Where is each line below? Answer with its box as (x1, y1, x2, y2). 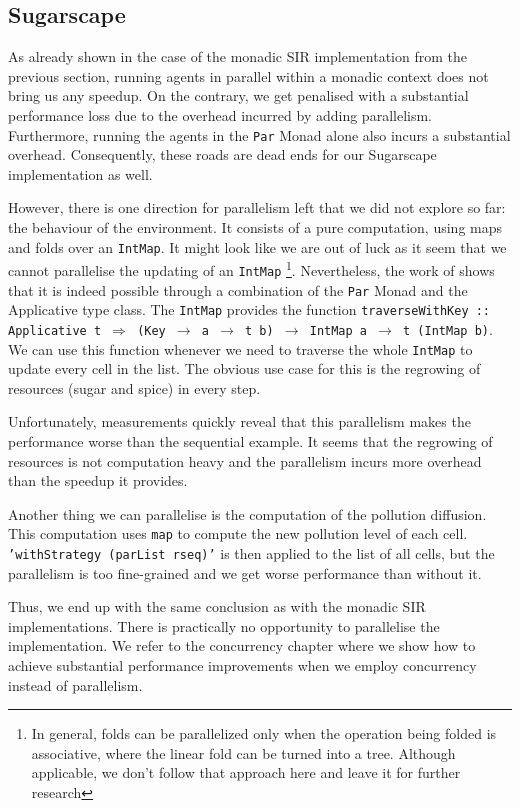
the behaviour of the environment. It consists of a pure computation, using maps (8, 217, 503, 238)
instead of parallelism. (8, 674, 143, 695)
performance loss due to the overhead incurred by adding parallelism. (8, 104, 432, 125)
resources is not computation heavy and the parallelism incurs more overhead (8, 450, 482, 471)
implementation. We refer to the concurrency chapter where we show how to (8, 635, 476, 656)
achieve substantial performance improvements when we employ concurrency (8, 655, 477, 676)
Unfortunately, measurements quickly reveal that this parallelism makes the (8, 411, 471, 432)
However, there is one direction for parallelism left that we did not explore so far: (8, 197, 506, 218)
